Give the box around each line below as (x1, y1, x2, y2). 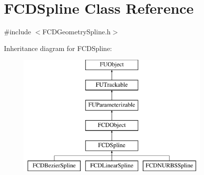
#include (4, 26, 31, 37)
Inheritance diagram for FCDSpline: (4, 43, 112, 53)
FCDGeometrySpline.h (42, 26, 111, 37)
